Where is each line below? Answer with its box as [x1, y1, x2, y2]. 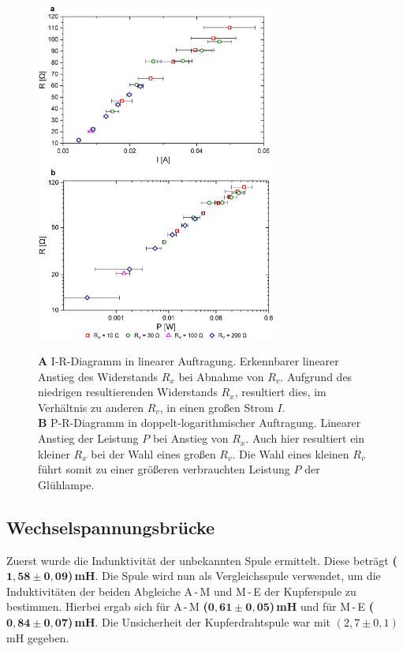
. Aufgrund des [280, 368, 353, 384]
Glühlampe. [38, 476, 95, 492]
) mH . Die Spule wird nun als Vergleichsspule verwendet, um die [67, 567, 381, 584]
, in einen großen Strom [159, 398, 274, 415]
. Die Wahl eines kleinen [232, 445, 349, 462]
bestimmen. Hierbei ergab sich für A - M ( [6, 598, 208, 615]
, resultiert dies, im [234, 383, 327, 400]
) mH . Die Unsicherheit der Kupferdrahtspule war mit [67, 614, 330, 630]
